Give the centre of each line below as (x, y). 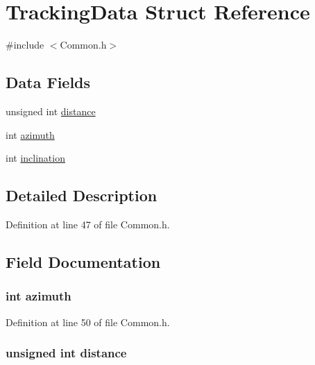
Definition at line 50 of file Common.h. (88, 322)
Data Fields (48, 82)
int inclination (35, 158)
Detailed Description (82, 195)
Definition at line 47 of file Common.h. (88, 224)
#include (25, 45)
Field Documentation (83, 261)
